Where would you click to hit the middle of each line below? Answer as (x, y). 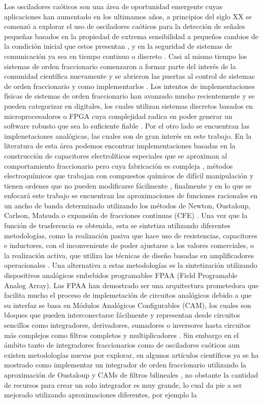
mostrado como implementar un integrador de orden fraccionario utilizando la (125, 365)
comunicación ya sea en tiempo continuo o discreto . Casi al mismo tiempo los (126, 56)
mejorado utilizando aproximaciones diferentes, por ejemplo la (101, 395)
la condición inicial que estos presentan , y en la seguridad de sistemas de (118, 46)
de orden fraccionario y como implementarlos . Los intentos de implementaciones (129, 86)
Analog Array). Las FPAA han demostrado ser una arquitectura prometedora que (131, 285)
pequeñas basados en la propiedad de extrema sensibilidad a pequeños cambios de (131, 36)
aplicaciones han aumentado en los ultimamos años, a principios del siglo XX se (128, 16)
